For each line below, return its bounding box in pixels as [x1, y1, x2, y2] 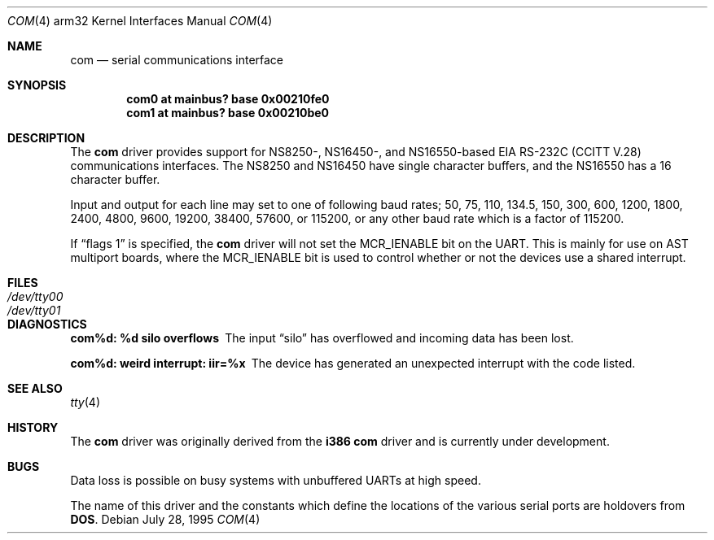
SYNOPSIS [7, 78, 67, 92]
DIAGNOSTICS [7, 317, 87, 331]
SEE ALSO [7, 381, 63, 395]
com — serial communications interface [70, 53, 284, 67]
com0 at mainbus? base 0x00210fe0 [126, 92, 330, 106]
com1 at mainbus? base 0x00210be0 [126, 106, 330, 120]
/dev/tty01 [7, 303, 61, 317]
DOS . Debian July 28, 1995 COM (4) [70, 512, 261, 526]
